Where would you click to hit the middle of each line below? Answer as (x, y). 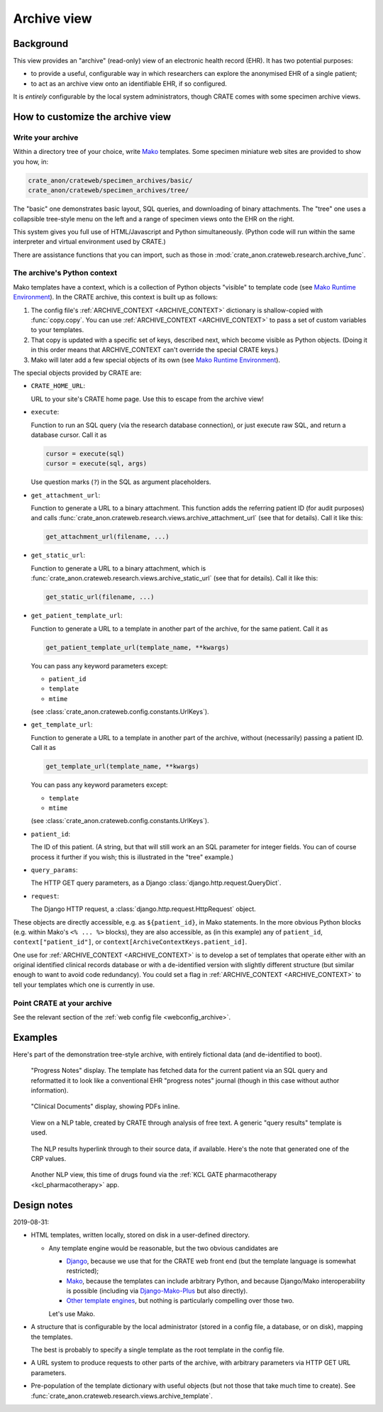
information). (50, 1091)
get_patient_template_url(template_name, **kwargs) (138, 647)
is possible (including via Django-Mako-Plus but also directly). (157, 1291)
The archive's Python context (65, 273)
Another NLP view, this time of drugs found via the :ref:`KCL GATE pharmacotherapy (154, 1175)
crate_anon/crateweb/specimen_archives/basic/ (110, 180)
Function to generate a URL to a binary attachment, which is (118, 568)
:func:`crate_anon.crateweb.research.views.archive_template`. (122, 1396)
